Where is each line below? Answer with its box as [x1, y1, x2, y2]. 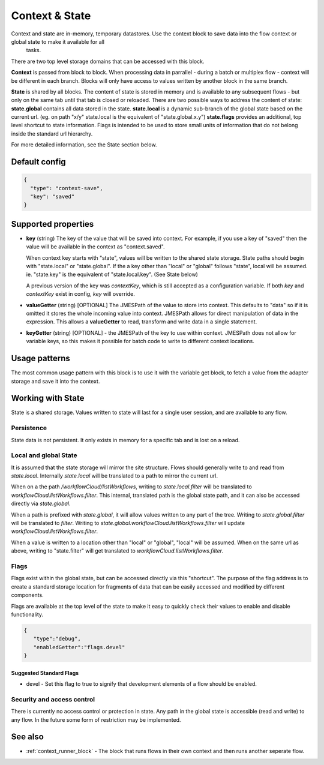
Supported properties [11, 219, 94, 229]
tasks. [26, 47, 41, 54]
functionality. [11, 611, 44, 618]
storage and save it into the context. [11, 377, 100, 385]
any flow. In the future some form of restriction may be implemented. [11, 716, 181, 723]
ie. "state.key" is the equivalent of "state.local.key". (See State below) [26, 271, 198, 278]
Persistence [11, 424, 47, 432]
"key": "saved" [30, 193, 75, 200]
